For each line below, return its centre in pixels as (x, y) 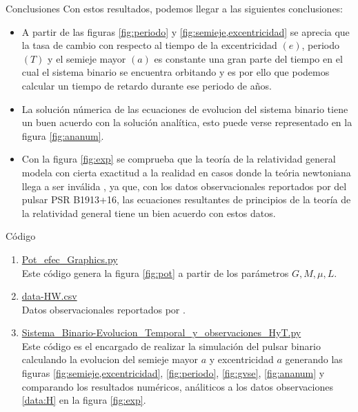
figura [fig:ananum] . (63, 135)
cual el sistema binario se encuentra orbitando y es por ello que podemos (176, 72)
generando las (314, 359)
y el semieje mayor (87, 58)
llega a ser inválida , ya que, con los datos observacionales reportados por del (184, 186)
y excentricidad (241, 359)
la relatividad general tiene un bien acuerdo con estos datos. (149, 213)
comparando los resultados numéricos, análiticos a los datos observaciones (177, 386)
